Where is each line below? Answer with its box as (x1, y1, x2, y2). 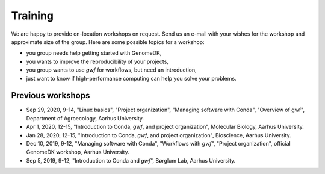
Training (11, 9, 54, 22)
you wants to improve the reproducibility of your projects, (26, 58, 169, 65)
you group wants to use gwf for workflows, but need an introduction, (26, 66, 197, 73)
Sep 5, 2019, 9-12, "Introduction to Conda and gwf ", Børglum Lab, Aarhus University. (26, 157, 236, 164)
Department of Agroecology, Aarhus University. (26, 114, 144, 122)
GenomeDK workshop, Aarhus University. (26, 148, 129, 156)
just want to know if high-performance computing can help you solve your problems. (26, 75, 237, 82)
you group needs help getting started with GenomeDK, (26, 49, 162, 57)
